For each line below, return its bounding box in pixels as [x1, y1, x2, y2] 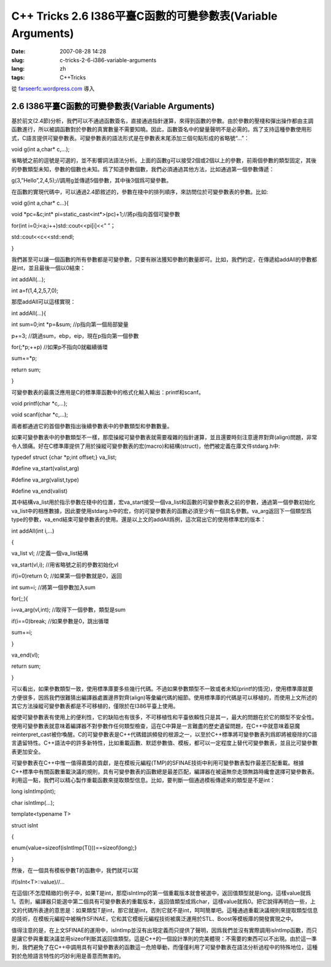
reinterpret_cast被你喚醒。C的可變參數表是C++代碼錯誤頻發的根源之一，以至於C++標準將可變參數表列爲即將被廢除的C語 [11, 731, 318, 738]
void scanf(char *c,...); [11, 411, 69, 418]
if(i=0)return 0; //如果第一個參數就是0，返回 [11, 572, 122, 580]
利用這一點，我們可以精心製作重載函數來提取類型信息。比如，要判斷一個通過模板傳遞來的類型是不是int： [11, 777, 276, 784]
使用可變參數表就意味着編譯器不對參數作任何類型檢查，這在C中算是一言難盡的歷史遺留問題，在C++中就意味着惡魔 [11, 722, 300, 729]
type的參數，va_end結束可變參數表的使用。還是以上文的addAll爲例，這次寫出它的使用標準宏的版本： [11, 516, 266, 523]
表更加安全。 [11, 748, 44, 755]
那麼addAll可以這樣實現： [11, 298, 76, 305]
